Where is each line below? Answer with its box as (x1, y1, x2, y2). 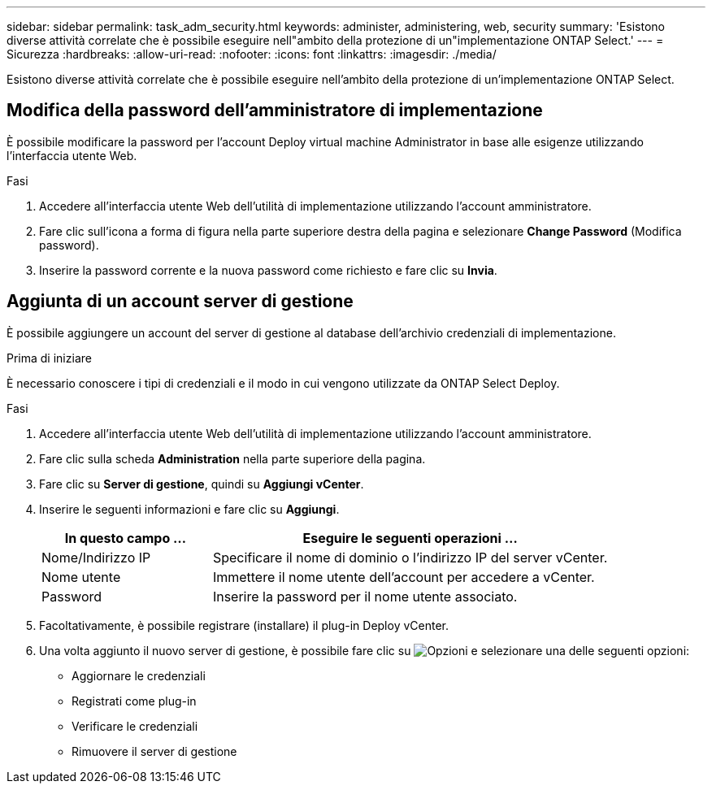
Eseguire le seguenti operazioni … (302, 529, 518, 546)
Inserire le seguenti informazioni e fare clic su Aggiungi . (39, 501, 340, 516)
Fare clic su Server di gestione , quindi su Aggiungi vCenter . (39, 476, 364, 491)
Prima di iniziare (7, 350, 92, 365)
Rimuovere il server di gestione (72, 744, 237, 758)
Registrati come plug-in (72, 693, 197, 708)
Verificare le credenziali (72, 718, 198, 733)
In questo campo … (64, 529, 187, 546)
